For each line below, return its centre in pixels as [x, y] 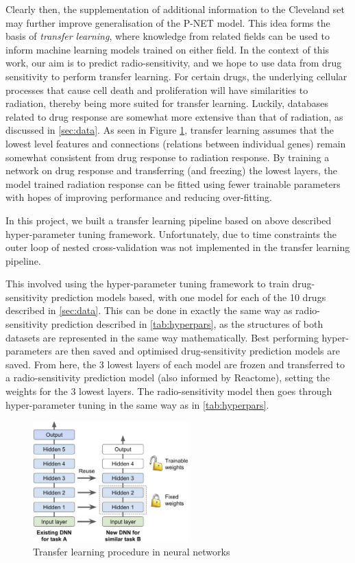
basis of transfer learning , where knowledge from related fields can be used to [168, 36]
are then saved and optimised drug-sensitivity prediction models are [197, 351]
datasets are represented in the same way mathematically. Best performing [162, 337]
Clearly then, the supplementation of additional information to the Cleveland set [175, 9]
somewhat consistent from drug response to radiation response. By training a [168, 157]
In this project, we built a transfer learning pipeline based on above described [169, 220]
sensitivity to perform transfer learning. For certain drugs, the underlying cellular [176, 76]
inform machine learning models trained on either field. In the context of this [168, 49]
